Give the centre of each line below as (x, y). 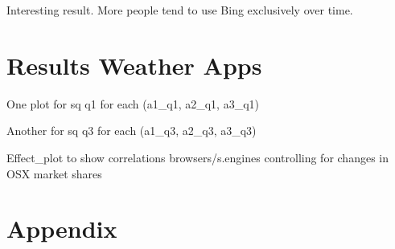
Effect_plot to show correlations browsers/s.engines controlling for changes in (198, 157)
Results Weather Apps (134, 65)
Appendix (62, 229)
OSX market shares (54, 173)
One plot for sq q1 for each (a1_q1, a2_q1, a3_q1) (133, 103)
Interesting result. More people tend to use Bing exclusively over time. (180, 10)
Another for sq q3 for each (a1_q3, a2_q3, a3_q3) (132, 131)
